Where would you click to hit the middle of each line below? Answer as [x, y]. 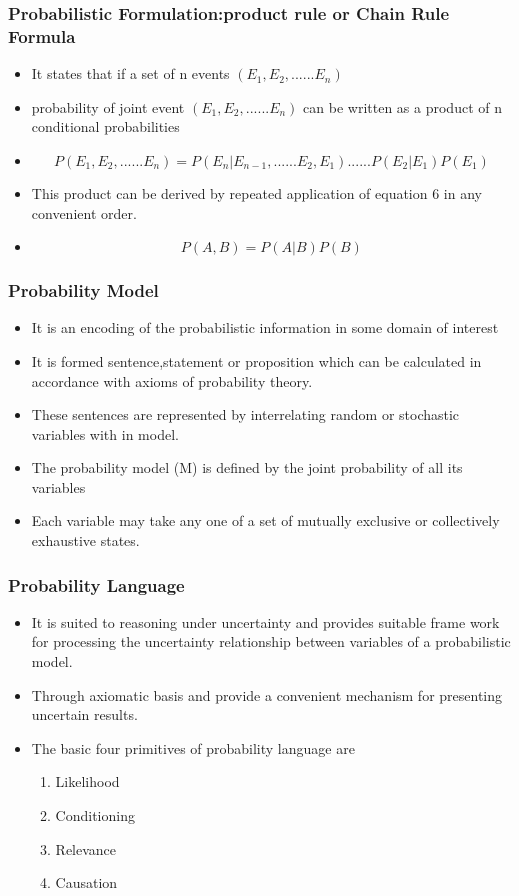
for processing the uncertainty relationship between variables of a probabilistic [271, 641]
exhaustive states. [85, 540]
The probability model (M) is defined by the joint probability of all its [247, 467]
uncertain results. [84, 714]
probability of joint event [108, 106]
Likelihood [87, 781]
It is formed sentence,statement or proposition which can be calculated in [256, 360]
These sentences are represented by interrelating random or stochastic [245, 414]
